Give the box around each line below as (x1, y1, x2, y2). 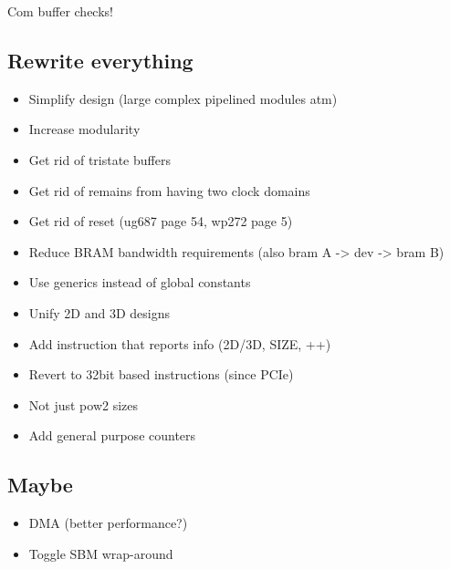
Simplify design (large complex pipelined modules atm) (28, 88, 338, 108)
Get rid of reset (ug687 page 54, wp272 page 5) (28, 212, 293, 231)
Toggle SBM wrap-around (28, 543, 173, 563)
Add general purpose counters (28, 426, 196, 445)
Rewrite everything (7, 46, 194, 74)
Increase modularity (28, 119, 141, 139)
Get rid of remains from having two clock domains (28, 181, 310, 200)
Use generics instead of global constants (28, 273, 251, 292)
